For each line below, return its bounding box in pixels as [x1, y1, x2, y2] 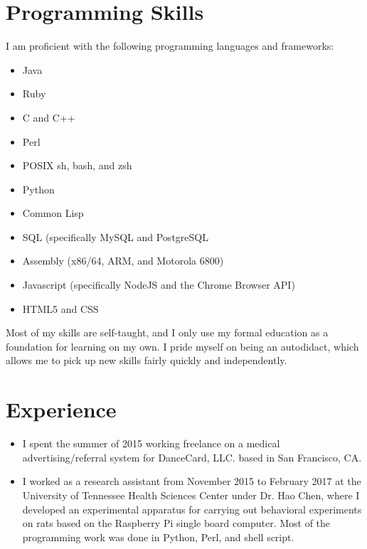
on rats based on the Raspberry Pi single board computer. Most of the [22, 516, 331, 531]
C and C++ [22, 110, 75, 124]
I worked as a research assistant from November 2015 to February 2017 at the [22, 474, 361, 489]
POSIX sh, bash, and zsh [22, 158, 132, 173]
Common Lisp [22, 206, 84, 220]
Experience [6, 395, 117, 424]
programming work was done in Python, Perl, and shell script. [22, 529, 294, 544]
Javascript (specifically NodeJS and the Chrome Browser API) [22, 277, 295, 292]
